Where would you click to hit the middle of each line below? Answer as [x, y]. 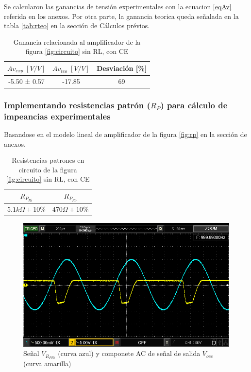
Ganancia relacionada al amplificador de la [77, 42]
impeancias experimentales [57, 116]
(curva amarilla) [47, 364]
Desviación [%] [122, 68]
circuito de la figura [48, 169]
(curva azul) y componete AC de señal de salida [129, 353]
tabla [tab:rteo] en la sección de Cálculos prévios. [77, 25]
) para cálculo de [194, 105]
